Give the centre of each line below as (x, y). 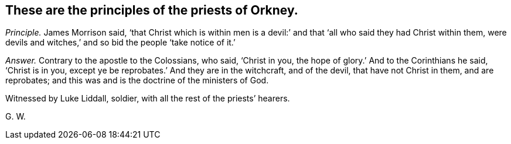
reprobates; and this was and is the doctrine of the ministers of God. (137, 80)
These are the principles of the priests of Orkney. (152, 10)
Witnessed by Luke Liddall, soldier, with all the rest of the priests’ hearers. (148, 99)
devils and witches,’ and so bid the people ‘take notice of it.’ (120, 43)
